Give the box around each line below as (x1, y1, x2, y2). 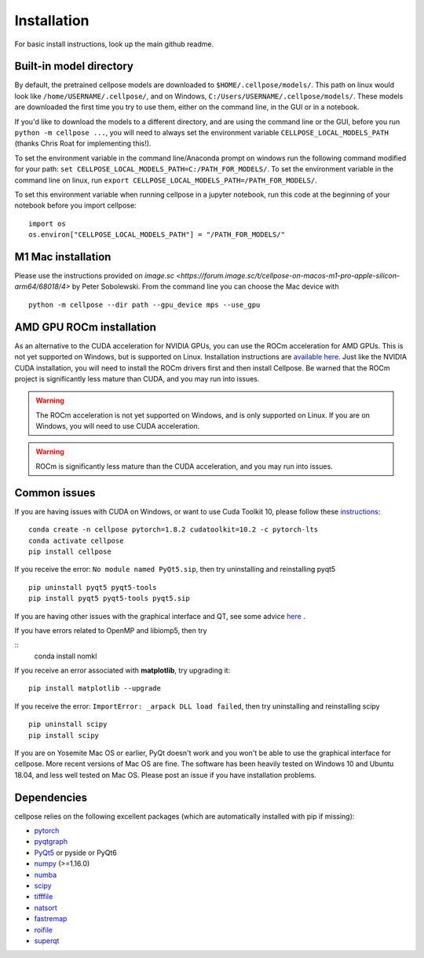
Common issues (14, 486, 96, 499)
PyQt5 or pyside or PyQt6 (34, 848, 117, 857)
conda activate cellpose (28, 536, 124, 545)
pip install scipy (28, 731, 100, 739)
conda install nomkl (34, 651, 97, 661)
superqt (34, 936, 60, 945)
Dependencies (14, 790, 88, 804)
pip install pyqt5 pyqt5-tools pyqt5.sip (28, 594, 190, 603)
